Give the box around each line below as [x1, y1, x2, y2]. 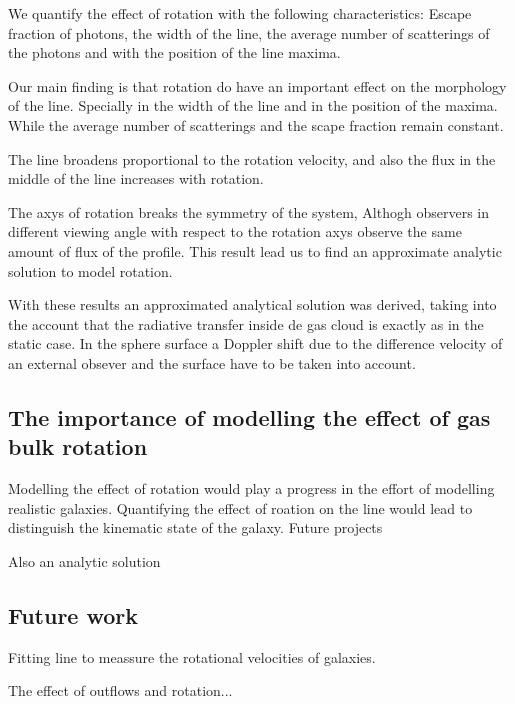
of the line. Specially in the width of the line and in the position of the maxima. [8, 95, 498, 116]
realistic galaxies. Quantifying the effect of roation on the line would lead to [8, 497, 473, 518]
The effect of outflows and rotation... [8, 680, 233, 701]
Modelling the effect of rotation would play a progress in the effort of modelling [8, 478, 495, 499]
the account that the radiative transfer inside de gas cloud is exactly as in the [8, 313, 484, 334]
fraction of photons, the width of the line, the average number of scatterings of [8, 22, 490, 43]
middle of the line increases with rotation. [8, 168, 264, 189]
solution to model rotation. [8, 260, 173, 281]
